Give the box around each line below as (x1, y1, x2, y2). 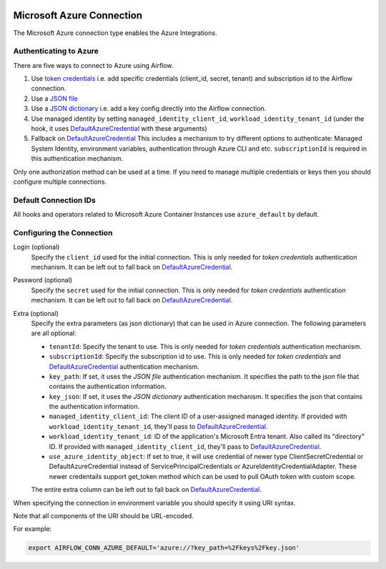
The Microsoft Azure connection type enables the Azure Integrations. (13, 29, 217, 37)
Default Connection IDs (13, 195, 96, 205)
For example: (13, 525, 52, 533)
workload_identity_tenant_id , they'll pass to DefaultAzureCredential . (49, 422, 268, 430)
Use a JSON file (31, 94, 79, 103)
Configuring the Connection (13, 227, 113, 237)
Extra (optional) (13, 309, 59, 317)
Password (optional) (13, 276, 73, 284)
